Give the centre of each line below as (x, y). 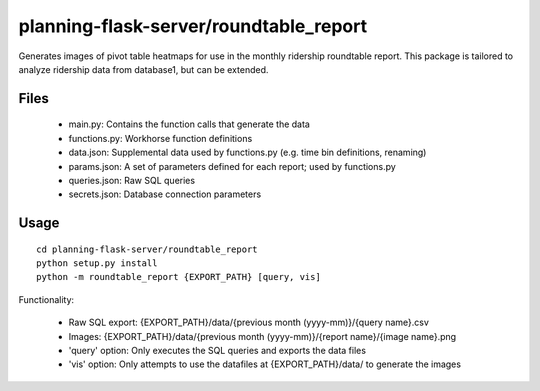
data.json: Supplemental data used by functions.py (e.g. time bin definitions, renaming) (247, 152)
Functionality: (46, 299)
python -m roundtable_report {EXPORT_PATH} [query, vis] (179, 277)
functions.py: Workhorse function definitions (160, 138)
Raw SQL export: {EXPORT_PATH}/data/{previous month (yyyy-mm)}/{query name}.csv (249, 322)
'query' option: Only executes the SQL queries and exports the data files (217, 351)
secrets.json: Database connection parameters (165, 194)
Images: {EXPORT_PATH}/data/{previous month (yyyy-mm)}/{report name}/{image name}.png (262, 336)
